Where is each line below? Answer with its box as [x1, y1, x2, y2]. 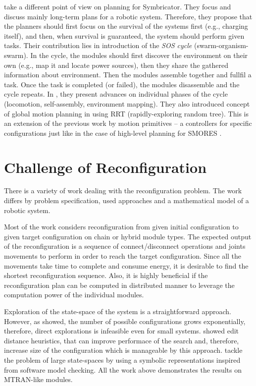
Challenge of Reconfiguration [4, 157, 207, 177]
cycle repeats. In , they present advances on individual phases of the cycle [4, 89, 228, 99]
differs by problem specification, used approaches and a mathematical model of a [4, 195, 249, 206]
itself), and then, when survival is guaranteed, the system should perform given [4, 30, 245, 41]
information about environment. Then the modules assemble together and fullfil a [4, 69, 252, 80]
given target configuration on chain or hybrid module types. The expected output [4, 231, 252, 241]
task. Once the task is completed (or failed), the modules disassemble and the [4, 79, 240, 89]
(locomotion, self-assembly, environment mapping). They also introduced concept [4, 98, 250, 109]
